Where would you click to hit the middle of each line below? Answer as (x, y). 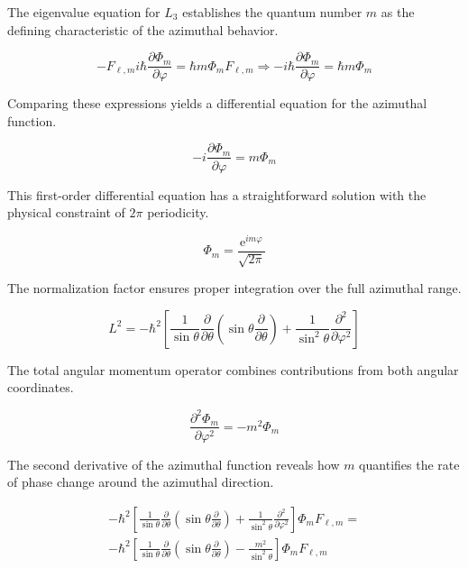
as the (398, 12)
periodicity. (178, 212)
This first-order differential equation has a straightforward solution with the (217, 194)
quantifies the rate (409, 464)
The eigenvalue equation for (84, 12)
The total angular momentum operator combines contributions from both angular (233, 369)
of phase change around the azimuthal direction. (141, 482)
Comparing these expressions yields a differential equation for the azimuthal (217, 103)
